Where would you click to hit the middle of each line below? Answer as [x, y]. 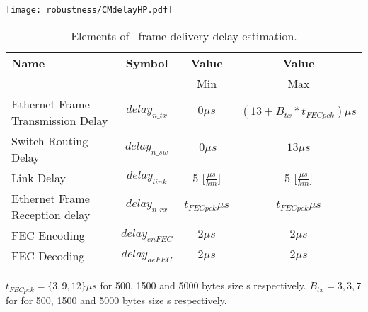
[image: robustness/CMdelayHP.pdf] [90, 10]
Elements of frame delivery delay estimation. [184, 35]
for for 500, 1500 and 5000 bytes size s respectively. [116, 300]
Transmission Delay [60, 120]
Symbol [147, 62]
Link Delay [39, 177]
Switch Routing [50, 140]
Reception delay [51, 215]
